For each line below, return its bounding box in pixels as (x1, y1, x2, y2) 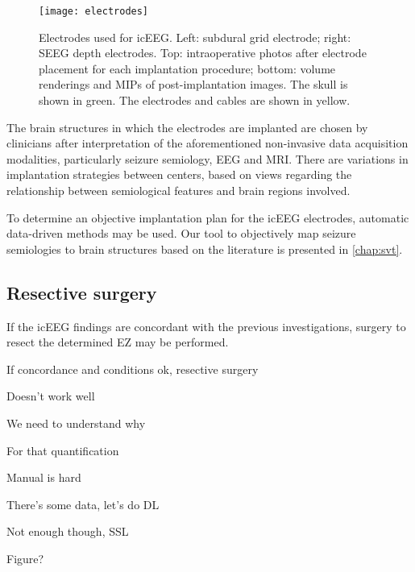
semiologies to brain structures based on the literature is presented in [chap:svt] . (6, 240, 403, 257)
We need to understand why (6, 414, 146, 431)
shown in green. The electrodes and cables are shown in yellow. (39, 92, 351, 109)
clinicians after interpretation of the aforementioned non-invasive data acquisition (6, 135, 409, 151)
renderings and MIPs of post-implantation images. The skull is (39, 76, 348, 93)
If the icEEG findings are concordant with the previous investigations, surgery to (6, 317, 406, 334)
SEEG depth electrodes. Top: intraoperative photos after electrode (39, 44, 367, 61)
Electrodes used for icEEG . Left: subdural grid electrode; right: (39, 28, 351, 45)
